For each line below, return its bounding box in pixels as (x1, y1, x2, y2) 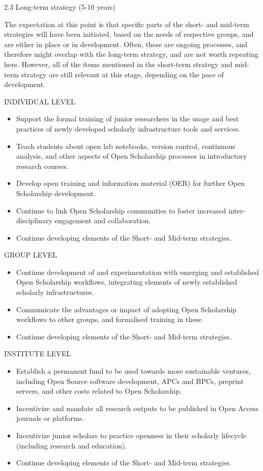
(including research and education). (16, 440, 127, 451)
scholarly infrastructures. (16, 287, 94, 297)
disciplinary (16, 215, 53, 226)
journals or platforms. (16, 413, 84, 423)
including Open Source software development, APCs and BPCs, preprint (16, 375, 244, 386)
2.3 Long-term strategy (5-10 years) (4, 2, 116, 12)
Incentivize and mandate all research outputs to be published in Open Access (16, 402, 259, 413)
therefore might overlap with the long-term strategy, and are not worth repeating (4, 49, 259, 59)
